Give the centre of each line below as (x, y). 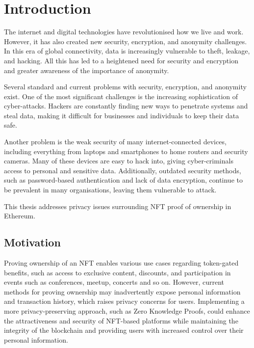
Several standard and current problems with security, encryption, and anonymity (125, 87)
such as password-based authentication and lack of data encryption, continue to (123, 180)
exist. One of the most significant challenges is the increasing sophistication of (121, 96)
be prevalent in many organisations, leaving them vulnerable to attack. (110, 190)
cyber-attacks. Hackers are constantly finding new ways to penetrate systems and (126, 106)
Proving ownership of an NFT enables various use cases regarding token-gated (121, 263)
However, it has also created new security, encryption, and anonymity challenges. (126, 41)
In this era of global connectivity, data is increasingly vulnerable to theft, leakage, (127, 51)
